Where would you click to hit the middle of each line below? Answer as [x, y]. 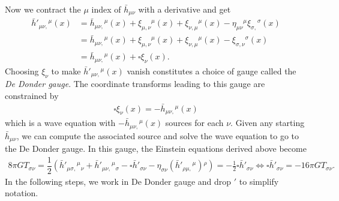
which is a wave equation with [60, 123]
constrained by [32, 95]
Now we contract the [43, 9]
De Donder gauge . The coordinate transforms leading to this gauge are [135, 84]
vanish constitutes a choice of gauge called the [211, 70]
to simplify [259, 181]
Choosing [22, 70]
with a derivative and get [184, 9]
